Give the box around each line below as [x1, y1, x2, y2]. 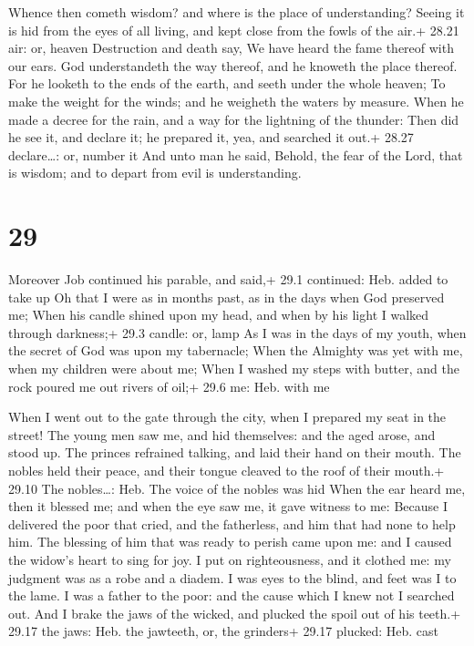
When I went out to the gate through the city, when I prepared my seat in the [8, 407, 447, 426]
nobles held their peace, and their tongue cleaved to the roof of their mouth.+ [8, 461, 445, 479]
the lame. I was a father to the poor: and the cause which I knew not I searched [8, 586, 455, 605]
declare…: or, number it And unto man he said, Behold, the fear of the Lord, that [8, 145, 463, 164]
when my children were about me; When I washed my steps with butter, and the [8, 359, 459, 378]
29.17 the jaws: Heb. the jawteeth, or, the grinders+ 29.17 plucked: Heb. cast [8, 621, 439, 641]
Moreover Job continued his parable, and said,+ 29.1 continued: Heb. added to [8, 270, 448, 289]
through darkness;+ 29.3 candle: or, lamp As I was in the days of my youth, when [8, 323, 467, 342]
